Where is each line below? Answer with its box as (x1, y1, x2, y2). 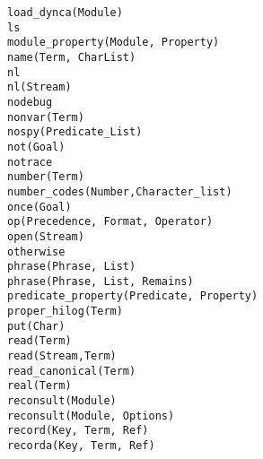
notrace (7, 155, 53, 169)
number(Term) (7, 170, 84, 184)
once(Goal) (7, 200, 72, 213)
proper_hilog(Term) (7, 305, 123, 318)
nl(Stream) (7, 81, 72, 94)
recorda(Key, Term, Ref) (7, 439, 155, 453)
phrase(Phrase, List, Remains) (7, 274, 194, 288)
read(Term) (7, 334, 72, 348)
